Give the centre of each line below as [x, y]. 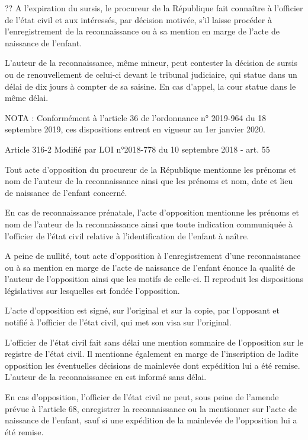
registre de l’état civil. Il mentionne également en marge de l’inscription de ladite [152, 354]
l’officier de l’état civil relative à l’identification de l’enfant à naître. [127, 235]
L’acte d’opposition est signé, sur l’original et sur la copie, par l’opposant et [142, 310]
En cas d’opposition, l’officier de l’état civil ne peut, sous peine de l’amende [142, 397]
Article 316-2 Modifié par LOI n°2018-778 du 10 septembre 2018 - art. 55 [137, 149]
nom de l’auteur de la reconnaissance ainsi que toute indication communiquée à [149, 224]
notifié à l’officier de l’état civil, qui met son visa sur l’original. [118, 322]
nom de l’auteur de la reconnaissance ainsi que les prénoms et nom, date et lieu [149, 181]
